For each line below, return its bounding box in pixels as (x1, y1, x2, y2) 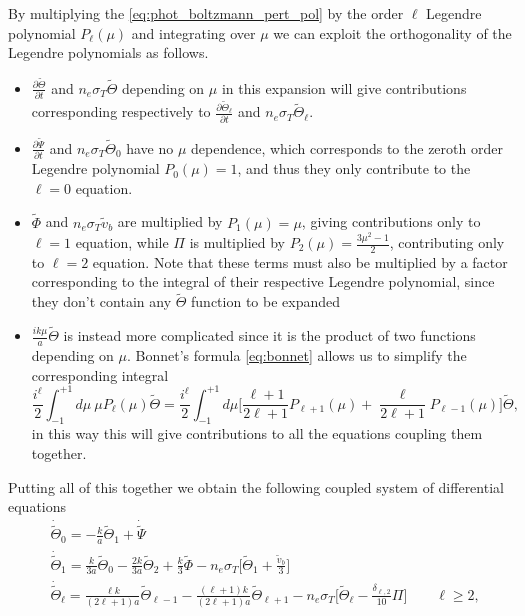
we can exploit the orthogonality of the (273, 22, 512, 43)
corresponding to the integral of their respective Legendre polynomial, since (31, 271, 495, 292)
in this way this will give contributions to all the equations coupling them (31, 423, 483, 444)
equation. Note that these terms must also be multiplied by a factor (92, 251, 508, 272)
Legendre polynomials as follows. (8, 42, 209, 63)
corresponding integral (31, 364, 169, 385)
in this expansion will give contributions (221, 77, 467, 98)
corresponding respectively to (31, 101, 211, 122)
